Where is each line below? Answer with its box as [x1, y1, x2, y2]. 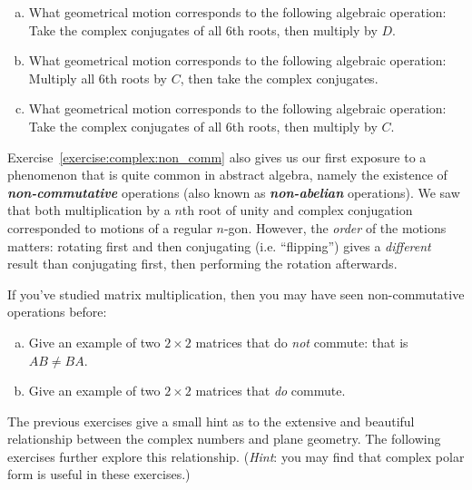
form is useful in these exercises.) [7, 465, 191, 484]
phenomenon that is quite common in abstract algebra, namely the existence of [7, 165, 447, 184]
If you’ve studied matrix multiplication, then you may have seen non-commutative [7, 284, 465, 303]
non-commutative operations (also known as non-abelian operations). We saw [7, 182, 460, 201]
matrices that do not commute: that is [195, 332, 408, 351]
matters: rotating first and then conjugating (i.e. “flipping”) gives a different [7, 236, 431, 255]
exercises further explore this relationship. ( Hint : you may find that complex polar [7, 446, 465, 465]
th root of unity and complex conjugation [182, 201, 413, 220]
